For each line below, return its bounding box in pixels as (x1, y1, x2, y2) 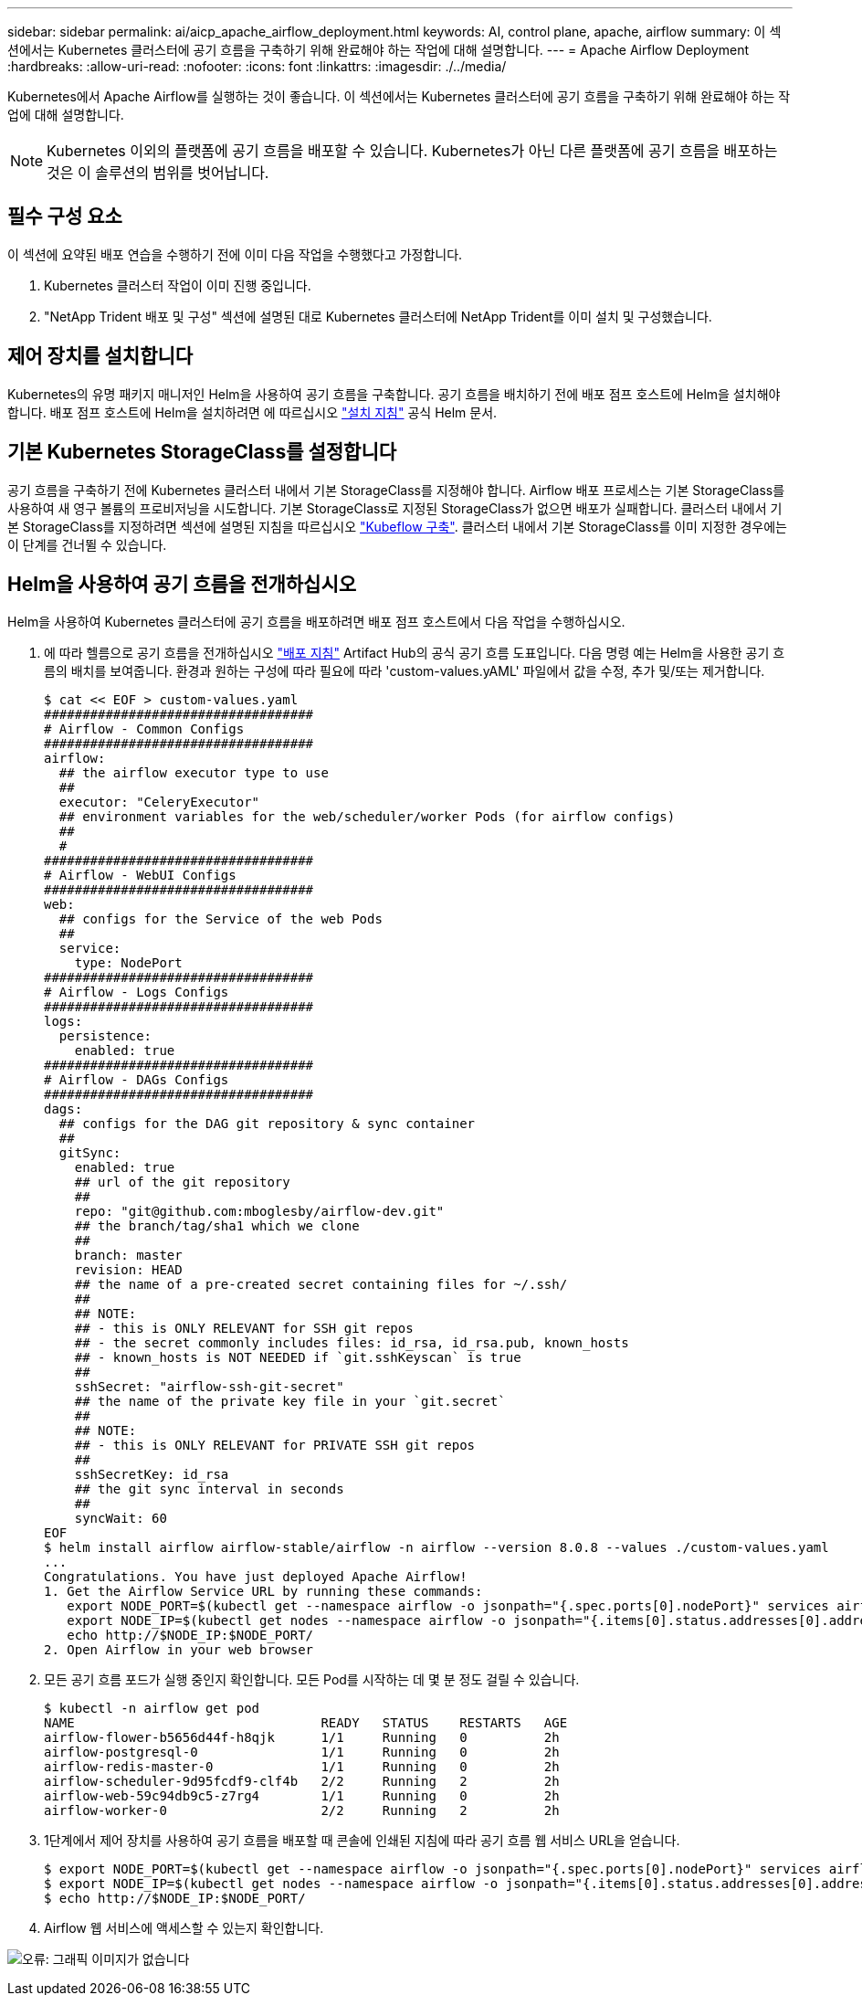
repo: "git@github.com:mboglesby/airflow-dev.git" (74, 1204, 445, 1219)
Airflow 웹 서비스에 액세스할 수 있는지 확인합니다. (44, 1920, 324, 1937)
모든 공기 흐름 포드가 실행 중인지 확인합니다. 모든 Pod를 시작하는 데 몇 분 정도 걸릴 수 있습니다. (44, 1672, 580, 1688)
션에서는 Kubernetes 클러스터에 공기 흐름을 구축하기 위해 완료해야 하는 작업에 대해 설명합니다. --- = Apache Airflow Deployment (7, 42, 750, 58)
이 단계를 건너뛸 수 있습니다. (7, 536, 167, 553)
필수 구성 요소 (7, 205, 122, 228)
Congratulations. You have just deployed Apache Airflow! (44, 1569, 468, 1585)
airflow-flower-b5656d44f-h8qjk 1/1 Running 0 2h (44, 1730, 560, 1746)
